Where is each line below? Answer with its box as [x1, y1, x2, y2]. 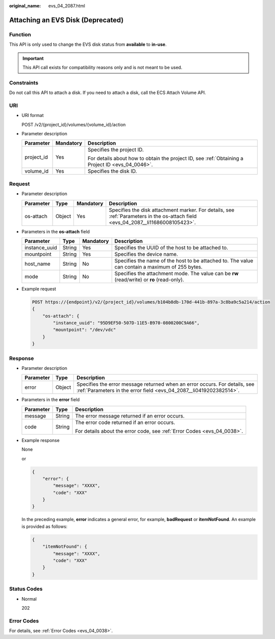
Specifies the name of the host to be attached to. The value [114, 257, 253, 264]
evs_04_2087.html [48, 3, 85, 8]
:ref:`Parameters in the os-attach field [109, 213, 197, 219]
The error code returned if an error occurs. [75, 419, 176, 426]
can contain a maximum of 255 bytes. [114, 263, 203, 270]
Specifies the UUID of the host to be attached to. [114, 244, 228, 251]
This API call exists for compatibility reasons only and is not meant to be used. [22, 64, 183, 70]
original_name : [9, 3, 41, 8]
